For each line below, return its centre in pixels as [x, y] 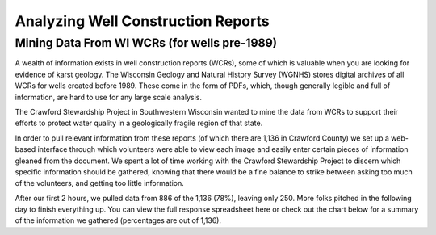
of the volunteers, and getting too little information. [100, 183]
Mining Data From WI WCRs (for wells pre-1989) [146, 43]
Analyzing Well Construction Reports [142, 21]
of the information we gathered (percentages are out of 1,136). [118, 220]
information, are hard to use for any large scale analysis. [108, 97]
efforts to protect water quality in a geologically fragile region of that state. [139, 123]
